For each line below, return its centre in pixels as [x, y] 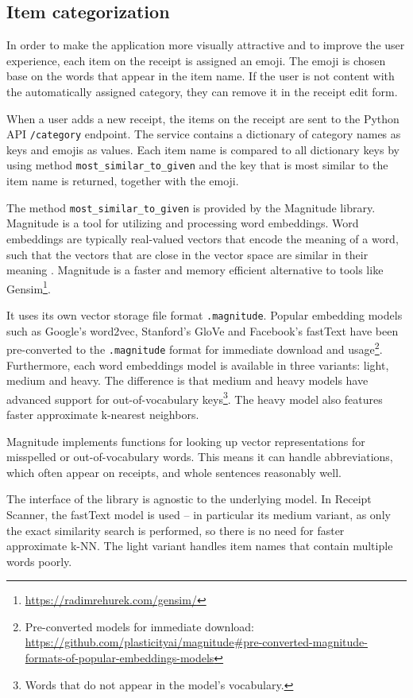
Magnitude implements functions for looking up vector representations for [186, 441]
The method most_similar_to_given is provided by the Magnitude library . [191, 207]
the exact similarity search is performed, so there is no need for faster [176, 530]
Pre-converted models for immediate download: [139, 626]
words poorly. [39, 561]
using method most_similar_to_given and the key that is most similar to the [197, 165]
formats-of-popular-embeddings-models [120, 658]
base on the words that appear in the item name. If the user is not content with [201, 76]
